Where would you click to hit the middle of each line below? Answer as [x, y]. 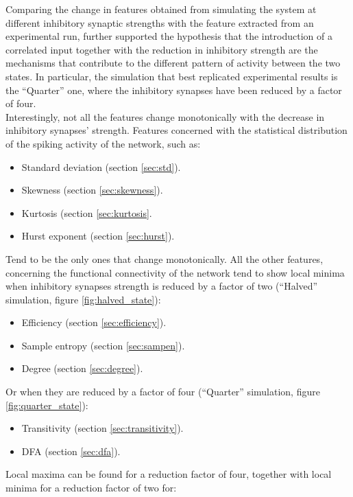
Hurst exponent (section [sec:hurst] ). [98, 236]
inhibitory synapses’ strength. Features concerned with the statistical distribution [176, 130]
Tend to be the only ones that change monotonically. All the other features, [165, 258]
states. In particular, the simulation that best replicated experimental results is [172, 76]
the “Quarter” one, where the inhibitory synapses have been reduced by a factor [174, 90]
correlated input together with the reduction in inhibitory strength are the [162, 49]
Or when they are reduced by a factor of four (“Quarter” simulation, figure [163, 392]
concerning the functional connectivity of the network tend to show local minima [175, 272]
